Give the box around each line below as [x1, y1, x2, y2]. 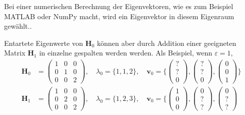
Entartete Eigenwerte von [4, 37, 83, 48]
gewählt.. [4, 21, 32, 31]
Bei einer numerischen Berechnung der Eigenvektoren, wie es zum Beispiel [4, 1, 233, 11]
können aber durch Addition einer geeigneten [97, 37, 236, 48]
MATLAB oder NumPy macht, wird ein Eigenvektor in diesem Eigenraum [4, 11, 234, 21]
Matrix [4, 47, 26, 58]
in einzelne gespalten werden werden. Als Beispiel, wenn [39, 47, 212, 58]
